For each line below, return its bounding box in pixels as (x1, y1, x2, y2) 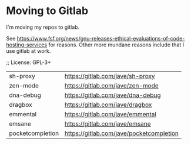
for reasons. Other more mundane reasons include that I (48, 41, 185, 48)
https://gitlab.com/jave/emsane (64, 119, 151, 127)
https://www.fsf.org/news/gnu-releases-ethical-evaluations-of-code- (16, 35, 185, 42)
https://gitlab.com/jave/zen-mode (64, 81, 159, 89)
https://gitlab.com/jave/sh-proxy (64, 72, 155, 80)
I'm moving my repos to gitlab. (6, 23, 80, 31)
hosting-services (6, 41, 48, 48)
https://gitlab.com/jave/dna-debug (64, 91, 161, 99)
